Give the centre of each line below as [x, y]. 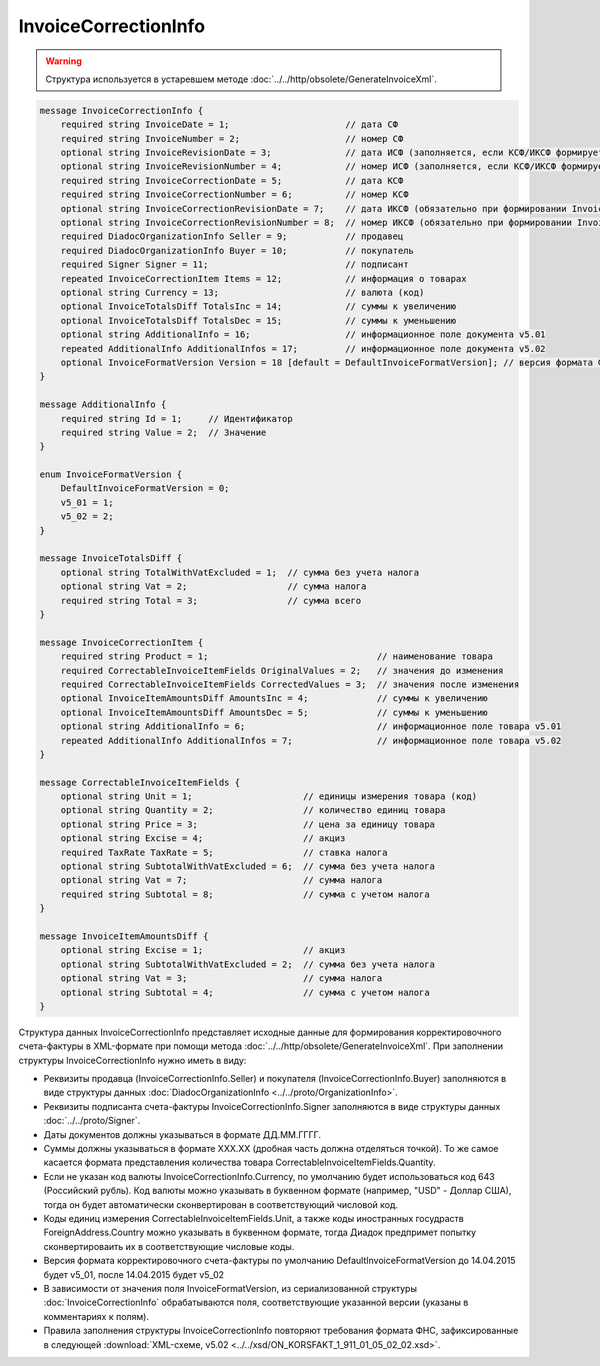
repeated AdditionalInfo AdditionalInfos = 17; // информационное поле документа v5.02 [303, 348]
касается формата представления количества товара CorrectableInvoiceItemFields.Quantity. [239, 1162]
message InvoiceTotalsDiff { [111, 558]
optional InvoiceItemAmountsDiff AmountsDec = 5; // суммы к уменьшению [274, 712]
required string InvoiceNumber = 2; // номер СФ [232, 138]
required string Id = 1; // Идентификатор [177, 418]
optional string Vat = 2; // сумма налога [213, 586]
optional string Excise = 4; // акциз [203, 838]
